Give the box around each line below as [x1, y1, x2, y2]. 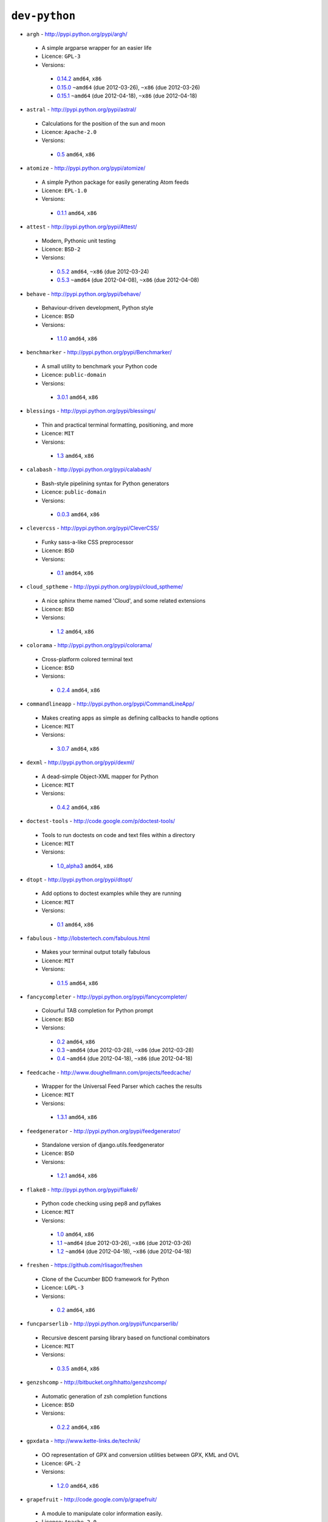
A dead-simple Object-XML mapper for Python [41, 773, 159, 780]
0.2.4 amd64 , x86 [56, 686, 100, 693]
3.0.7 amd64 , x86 [56, 745, 100, 752]
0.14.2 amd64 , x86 [56, 75, 102, 82]
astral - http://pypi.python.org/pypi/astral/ [26, 106, 137, 113]
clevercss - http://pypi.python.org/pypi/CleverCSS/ [26, 524, 159, 532]
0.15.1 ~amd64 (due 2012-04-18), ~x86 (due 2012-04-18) [56, 92, 197, 99]
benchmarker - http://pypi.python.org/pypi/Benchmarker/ [26, 349, 173, 356]
